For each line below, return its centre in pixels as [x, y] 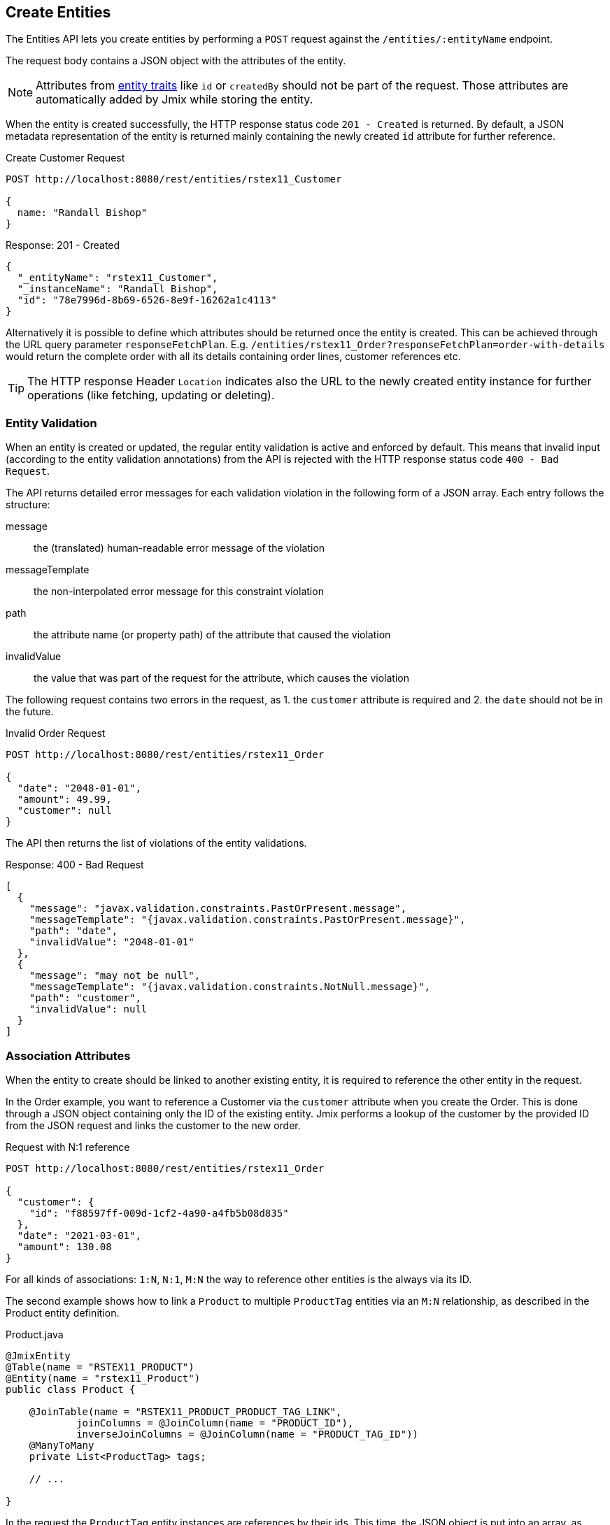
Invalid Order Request [56, 733]
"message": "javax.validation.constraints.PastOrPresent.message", [218, 909]
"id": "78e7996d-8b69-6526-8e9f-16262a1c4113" [147, 300]
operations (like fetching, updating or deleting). [151, 395]
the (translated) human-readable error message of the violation [179, 548]
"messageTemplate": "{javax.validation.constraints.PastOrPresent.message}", [247, 920]
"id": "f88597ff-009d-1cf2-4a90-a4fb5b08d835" [159, 1213]
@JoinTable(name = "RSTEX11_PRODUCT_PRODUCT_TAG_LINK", [185, 1411]
